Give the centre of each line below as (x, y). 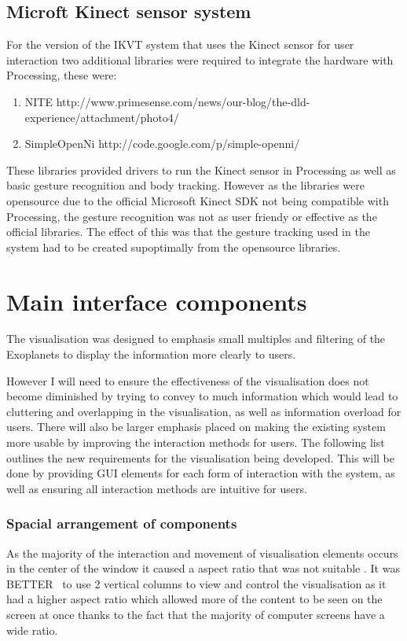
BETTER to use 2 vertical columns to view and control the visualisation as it (196, 583)
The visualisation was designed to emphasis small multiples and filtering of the (196, 339)
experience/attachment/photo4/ (102, 117)
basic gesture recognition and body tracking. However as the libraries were (185, 185)
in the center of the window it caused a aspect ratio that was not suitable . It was (203, 568)
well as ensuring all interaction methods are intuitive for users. (157, 488)
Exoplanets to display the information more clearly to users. (151, 354)
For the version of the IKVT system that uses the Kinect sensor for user (180, 44)
